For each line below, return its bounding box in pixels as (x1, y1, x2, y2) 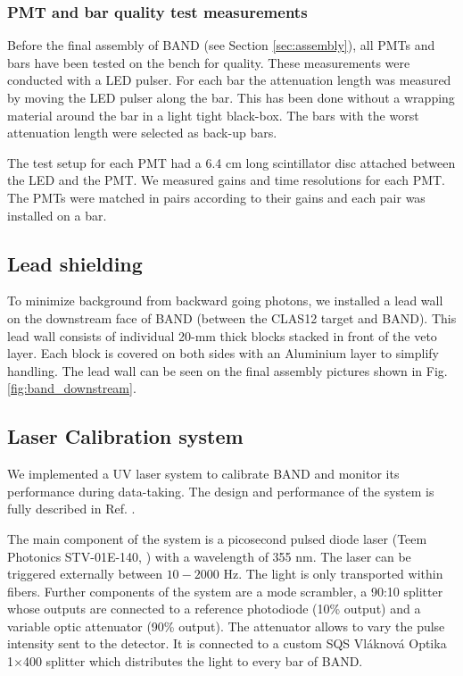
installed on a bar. (7, 205, 107, 224)
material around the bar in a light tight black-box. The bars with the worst (7, 105, 419, 124)
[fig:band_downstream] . (7, 379, 136, 397)
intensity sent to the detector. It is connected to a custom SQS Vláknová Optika (7, 634, 447, 653)
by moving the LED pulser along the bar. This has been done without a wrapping (7, 88, 455, 106)
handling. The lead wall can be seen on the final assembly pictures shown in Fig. (7, 361, 448, 380)
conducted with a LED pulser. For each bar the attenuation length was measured (7, 71, 451, 89)
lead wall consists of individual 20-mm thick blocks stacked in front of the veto (7, 326, 437, 345)
